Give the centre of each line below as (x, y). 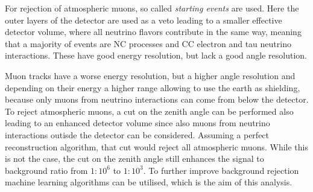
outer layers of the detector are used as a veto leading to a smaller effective (144, 20)
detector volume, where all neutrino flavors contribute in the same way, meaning (153, 32)
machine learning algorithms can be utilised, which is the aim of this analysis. (149, 182)
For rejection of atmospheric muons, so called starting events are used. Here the (152, 8)
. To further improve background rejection (221, 170)
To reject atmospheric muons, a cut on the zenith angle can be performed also (149, 111)
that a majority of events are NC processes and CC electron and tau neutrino (148, 43)
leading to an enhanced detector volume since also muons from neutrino (138, 123)
